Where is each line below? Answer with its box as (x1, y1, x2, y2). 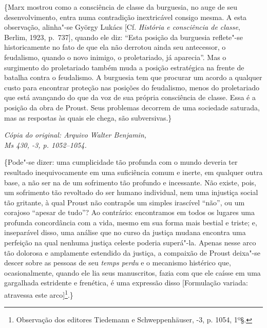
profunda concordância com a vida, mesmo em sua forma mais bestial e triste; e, (4, 217, 257, 227)
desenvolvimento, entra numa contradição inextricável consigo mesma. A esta (4, 11, 247, 22)
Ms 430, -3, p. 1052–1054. (4, 139, 87, 150)
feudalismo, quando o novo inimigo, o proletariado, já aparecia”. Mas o (4, 51, 226, 62)
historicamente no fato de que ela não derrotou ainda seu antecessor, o (4, 42, 226, 52)
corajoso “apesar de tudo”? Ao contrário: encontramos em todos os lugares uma (4, 207, 255, 218)
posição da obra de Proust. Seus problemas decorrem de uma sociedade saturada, (4, 102, 260, 112)
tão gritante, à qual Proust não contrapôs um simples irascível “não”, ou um (4, 197, 245, 207)
